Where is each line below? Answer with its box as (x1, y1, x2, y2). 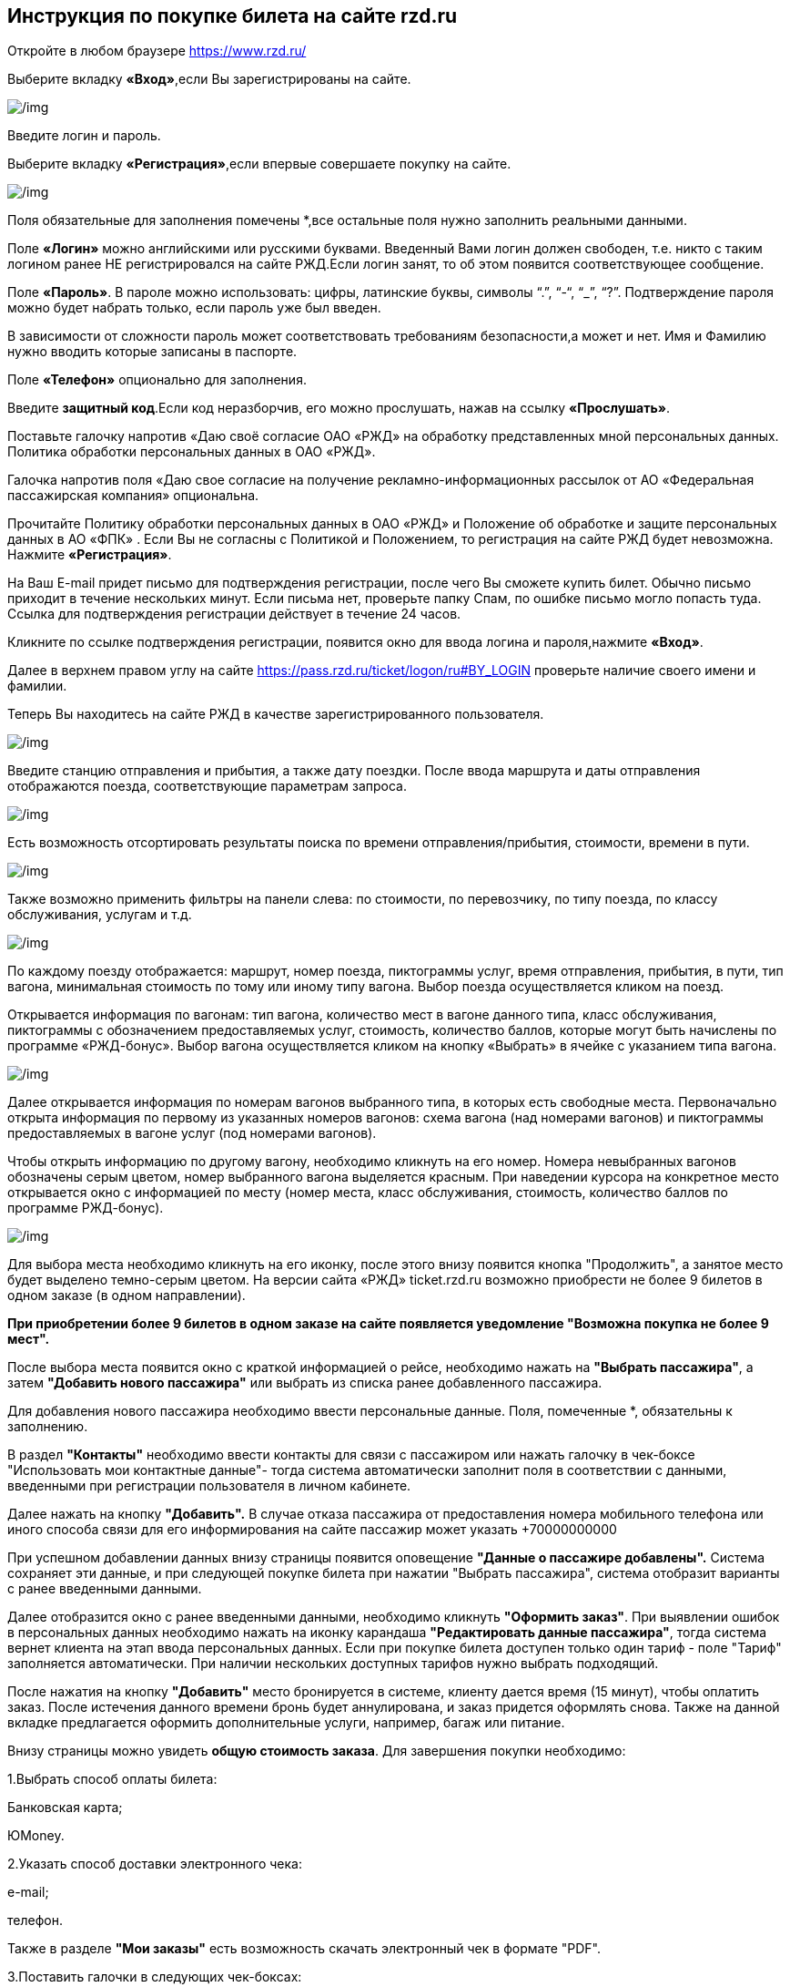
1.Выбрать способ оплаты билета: (7, 1771, 218, 1787)
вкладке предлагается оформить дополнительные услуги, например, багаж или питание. (7, 1715, 565, 1731)
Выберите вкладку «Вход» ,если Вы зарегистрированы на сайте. (7, 71, 411, 87)
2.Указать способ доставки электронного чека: (7, 1856, 302, 1872)
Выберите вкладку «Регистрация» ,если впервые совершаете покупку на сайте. (7, 156, 511, 172)
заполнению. (7, 1419, 88, 1435)
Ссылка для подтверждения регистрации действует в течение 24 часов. (7, 606, 461, 622)
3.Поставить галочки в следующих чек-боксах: (7, 1969, 302, 1985)
